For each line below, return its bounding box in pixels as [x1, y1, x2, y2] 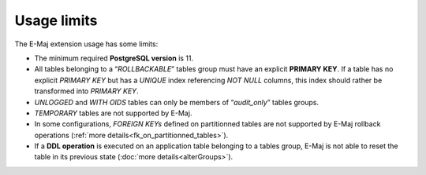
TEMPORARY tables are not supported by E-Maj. [34, 108, 192, 118]
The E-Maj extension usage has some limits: [14, 39, 159, 49]
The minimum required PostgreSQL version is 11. [34, 53, 194, 63]
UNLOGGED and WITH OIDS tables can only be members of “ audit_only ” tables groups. [34, 97, 319, 107]
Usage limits [14, 12, 98, 29]
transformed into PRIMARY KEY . [34, 86, 139, 96]
